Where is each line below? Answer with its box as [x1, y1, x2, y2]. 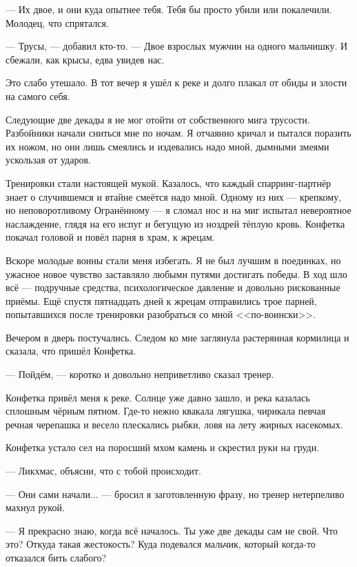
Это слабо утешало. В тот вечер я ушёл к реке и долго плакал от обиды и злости [6, 75, 347, 90]
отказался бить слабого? [6, 550, 107, 564]
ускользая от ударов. [6, 152, 91, 167]
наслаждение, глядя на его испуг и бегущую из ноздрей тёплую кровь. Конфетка [6, 216, 345, 230]
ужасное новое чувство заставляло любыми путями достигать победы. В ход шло [6, 266, 347, 281]
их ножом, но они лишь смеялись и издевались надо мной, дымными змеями [6, 139, 329, 153]
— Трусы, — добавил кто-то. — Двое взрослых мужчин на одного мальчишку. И [6, 39, 348, 53]
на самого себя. [6, 88, 70, 103]
